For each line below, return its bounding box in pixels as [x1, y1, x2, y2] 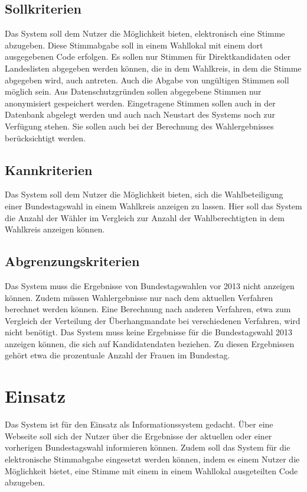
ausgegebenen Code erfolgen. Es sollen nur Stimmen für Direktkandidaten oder [5, 50, 291, 63]
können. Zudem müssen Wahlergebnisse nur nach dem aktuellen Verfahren [5, 291, 273, 303]
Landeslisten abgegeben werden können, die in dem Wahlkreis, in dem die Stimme [5, 61, 302, 74]
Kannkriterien [5, 160, 93, 179]
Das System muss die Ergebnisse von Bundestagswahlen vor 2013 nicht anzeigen [5, 279, 295, 292]
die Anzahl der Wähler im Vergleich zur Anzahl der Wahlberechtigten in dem [5, 211, 285, 224]
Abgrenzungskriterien [5, 252, 140, 270]
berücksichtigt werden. [5, 131, 86, 144]
